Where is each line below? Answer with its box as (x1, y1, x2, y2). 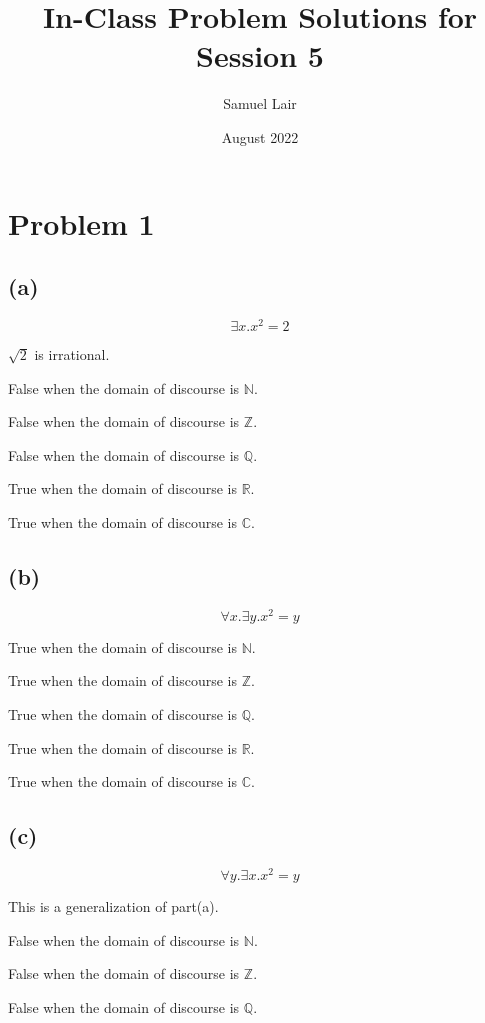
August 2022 (221, 126, 299, 147)
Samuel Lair (223, 93, 297, 114)
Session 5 (196, 35, 324, 76)
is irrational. (34, 343, 110, 364)
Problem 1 (8, 202, 155, 243)
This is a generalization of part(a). (8, 896, 219, 917)
